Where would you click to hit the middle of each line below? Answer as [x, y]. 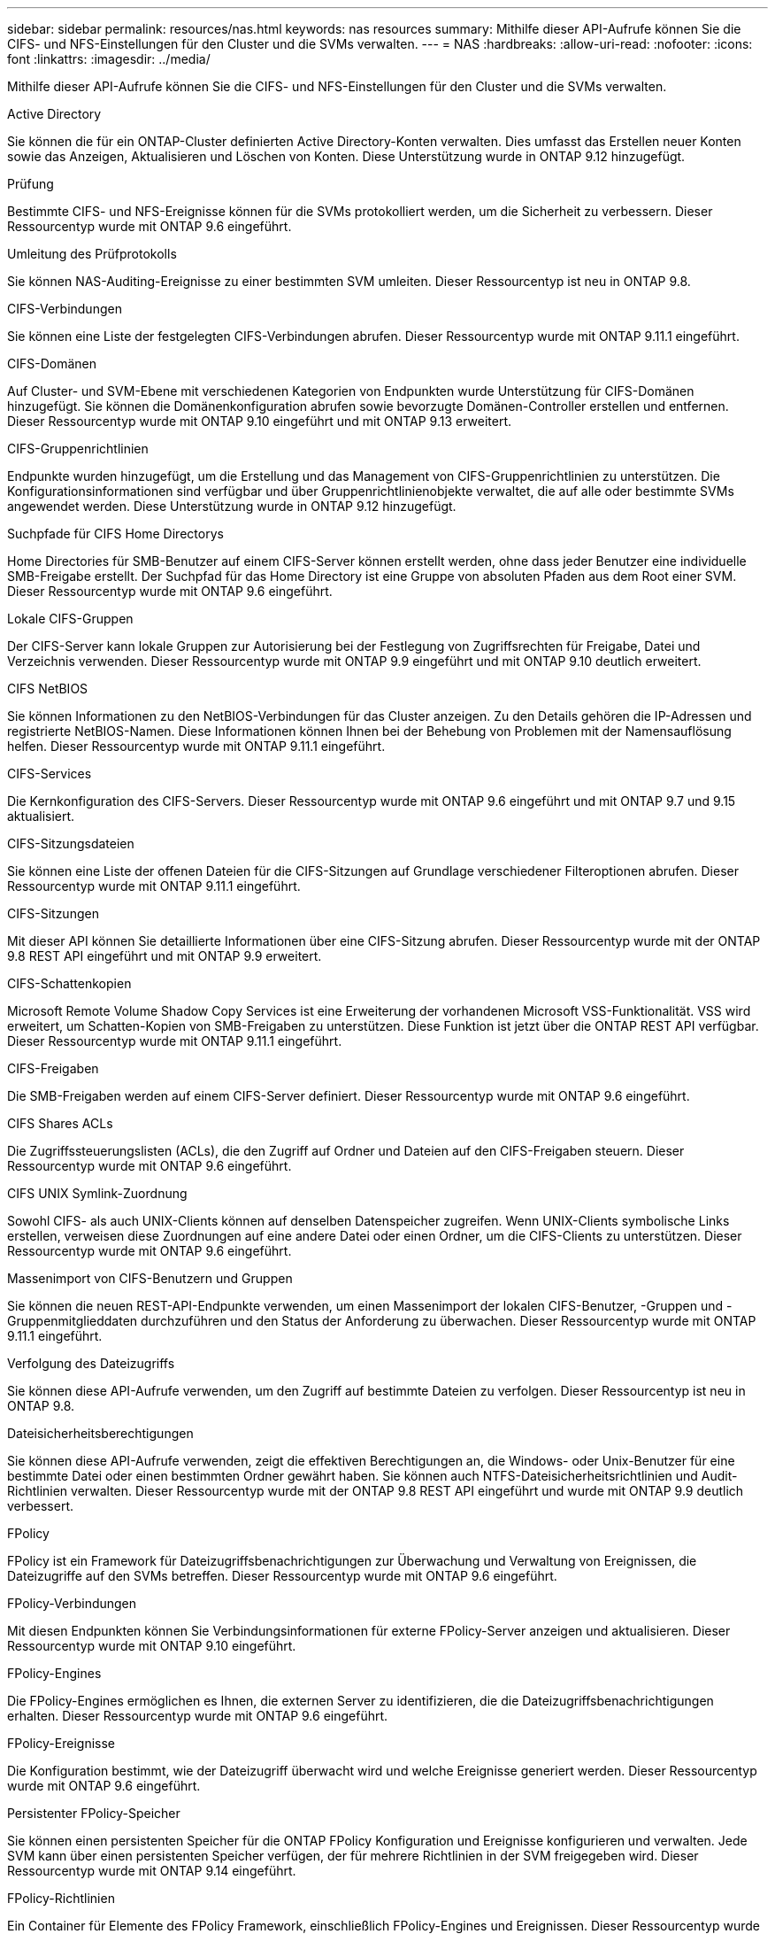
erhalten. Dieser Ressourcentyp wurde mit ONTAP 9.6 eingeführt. [198, 1716]
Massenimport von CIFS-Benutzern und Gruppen [150, 1278]
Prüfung [31, 184]
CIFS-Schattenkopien [69, 983]
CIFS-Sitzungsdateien [71, 843]
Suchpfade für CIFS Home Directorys [115, 534]
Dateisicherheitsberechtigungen [100, 1433]
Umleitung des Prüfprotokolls [92, 254]
